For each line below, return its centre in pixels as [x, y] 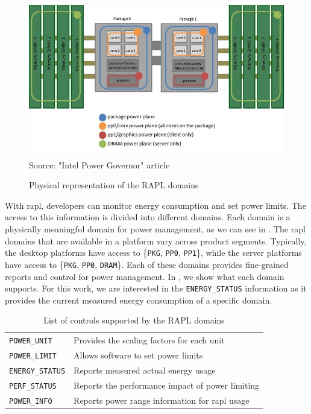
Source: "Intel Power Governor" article [99, 164]
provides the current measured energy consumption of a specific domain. [139, 300]
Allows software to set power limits [138, 355]
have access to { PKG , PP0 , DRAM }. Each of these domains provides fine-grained [147, 264]
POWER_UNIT [31, 341]
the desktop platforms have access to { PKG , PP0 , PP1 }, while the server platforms [153, 253]
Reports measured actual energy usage [145, 370]
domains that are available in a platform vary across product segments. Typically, [156, 240]
